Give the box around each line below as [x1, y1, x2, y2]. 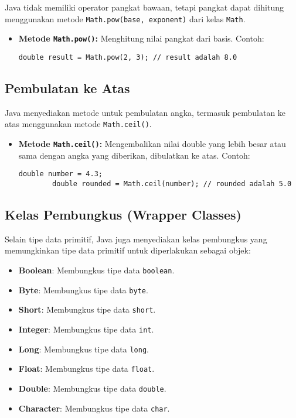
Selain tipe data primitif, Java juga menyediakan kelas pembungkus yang [5, 232, 267, 245]
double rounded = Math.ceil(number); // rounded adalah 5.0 [52, 179, 292, 188]
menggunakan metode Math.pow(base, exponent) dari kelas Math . [5, 12, 246, 25]
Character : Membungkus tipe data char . [18, 402, 170, 414]
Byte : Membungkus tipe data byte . [18, 283, 148, 296]
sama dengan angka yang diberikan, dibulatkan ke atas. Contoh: [18, 149, 250, 161]
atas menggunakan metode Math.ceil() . [5, 118, 152, 130]
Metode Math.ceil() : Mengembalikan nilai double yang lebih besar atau [18, 138, 286, 150]
